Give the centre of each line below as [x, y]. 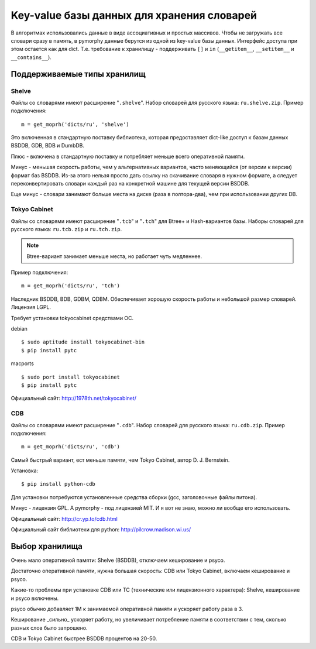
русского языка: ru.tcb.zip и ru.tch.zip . [66, 229]
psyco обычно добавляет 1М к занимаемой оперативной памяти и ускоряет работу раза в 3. [127, 609]
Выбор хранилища [47, 546]
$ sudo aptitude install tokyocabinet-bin [83, 342]
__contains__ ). [31, 57]
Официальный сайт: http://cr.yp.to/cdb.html [64, 518]
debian [19, 329]
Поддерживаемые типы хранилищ [78, 74]
